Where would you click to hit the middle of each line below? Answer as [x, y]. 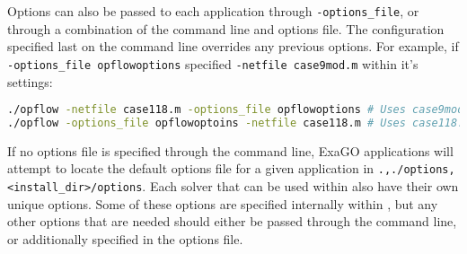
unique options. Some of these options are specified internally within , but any [223, 203]
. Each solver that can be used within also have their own [300, 186]
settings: [30, 81]
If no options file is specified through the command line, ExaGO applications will [230, 150]
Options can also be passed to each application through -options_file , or [213, 11]
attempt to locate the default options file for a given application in [191, 168]
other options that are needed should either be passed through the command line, [232, 221]
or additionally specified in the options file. [125, 238]
